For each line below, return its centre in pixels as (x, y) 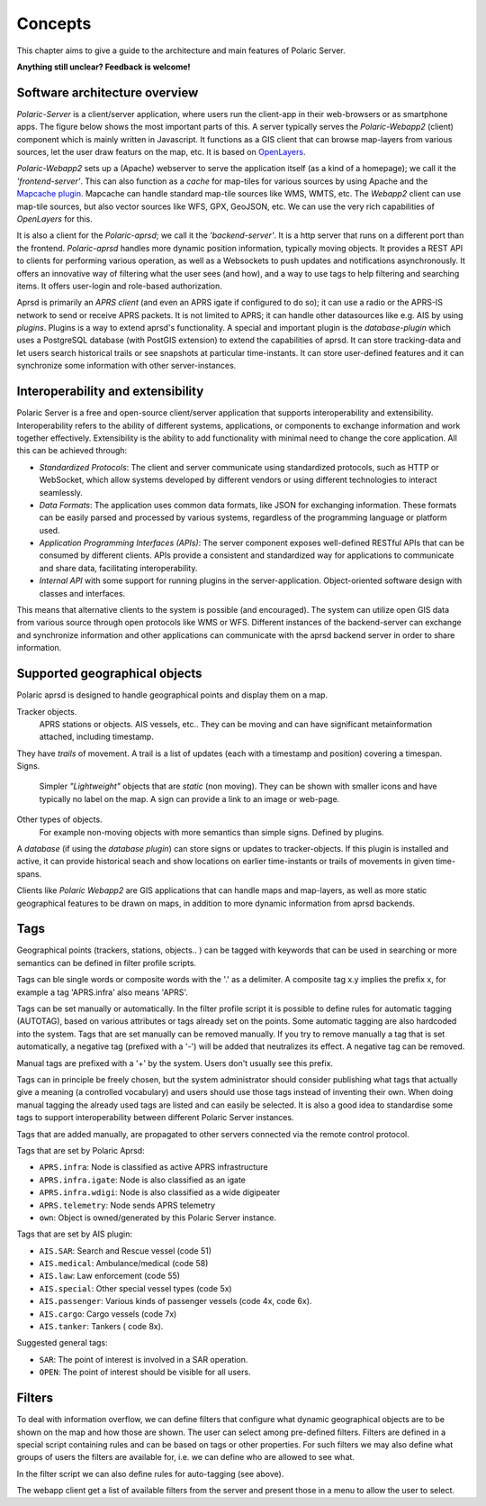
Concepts (54, 23)
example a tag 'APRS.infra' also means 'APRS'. (103, 992)
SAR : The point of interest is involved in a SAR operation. (144, 1359)
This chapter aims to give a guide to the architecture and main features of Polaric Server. (181, 50)
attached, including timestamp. (97, 737)
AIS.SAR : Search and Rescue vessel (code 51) (125, 1250)
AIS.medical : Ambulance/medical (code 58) (124, 1264)
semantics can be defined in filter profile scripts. (107, 963)
